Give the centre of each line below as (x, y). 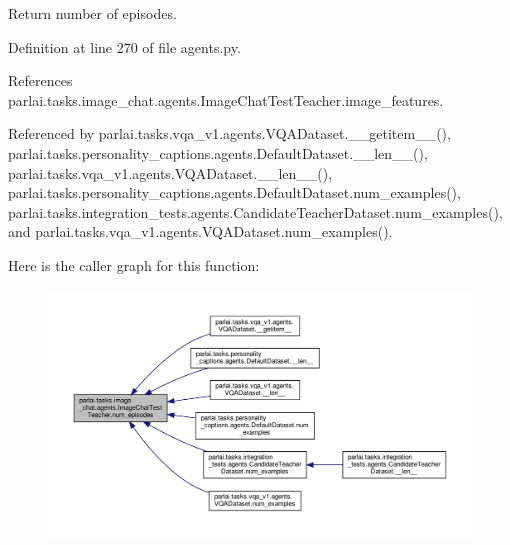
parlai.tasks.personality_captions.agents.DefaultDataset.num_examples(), (234, 192)
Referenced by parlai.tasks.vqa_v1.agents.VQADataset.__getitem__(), (229, 133)
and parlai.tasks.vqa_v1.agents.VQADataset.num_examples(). (200, 231)
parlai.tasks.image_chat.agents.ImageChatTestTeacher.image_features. (226, 99)
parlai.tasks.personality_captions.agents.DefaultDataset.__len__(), (218, 152)
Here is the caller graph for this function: (134, 264)
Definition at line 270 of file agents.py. (124, 46)
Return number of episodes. (92, 13)
